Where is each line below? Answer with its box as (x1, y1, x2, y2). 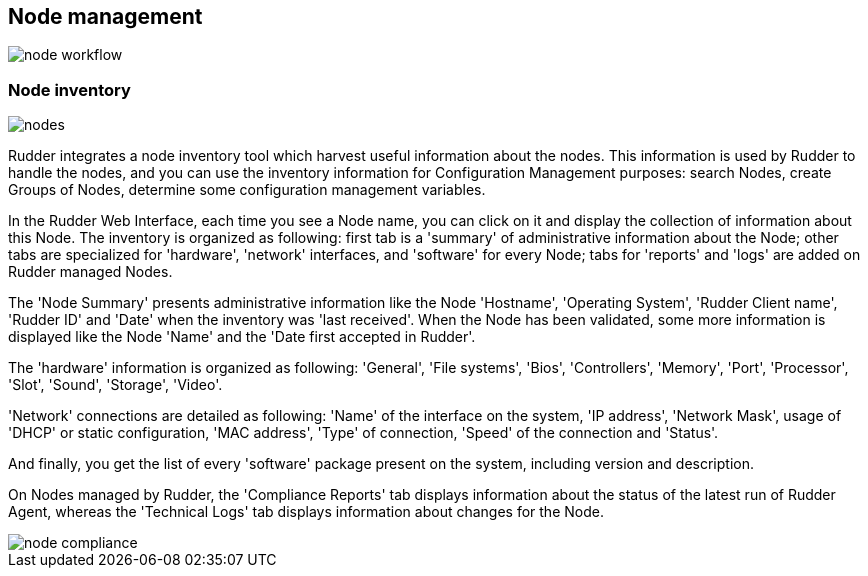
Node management (8, 4, 203, 29)
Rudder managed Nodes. (8, 263, 173, 281)
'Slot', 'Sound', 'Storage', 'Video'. (8, 376, 223, 394)
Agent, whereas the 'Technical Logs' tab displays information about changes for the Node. (8, 503, 604, 521)
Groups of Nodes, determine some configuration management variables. (8, 181, 486, 199)
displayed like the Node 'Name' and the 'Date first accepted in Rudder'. (8, 328, 476, 346)
